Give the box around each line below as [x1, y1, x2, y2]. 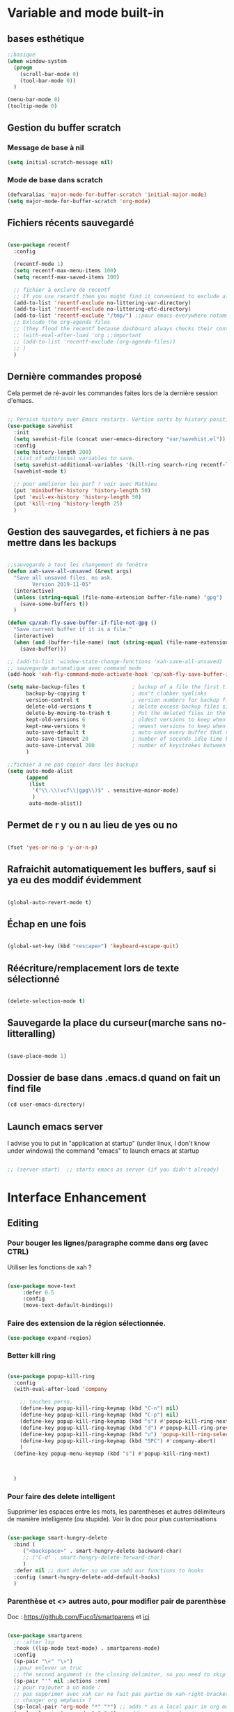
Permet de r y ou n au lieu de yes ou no [7, 819, 178, 832]
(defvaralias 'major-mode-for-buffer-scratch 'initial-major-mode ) [7, 191, 208, 198]
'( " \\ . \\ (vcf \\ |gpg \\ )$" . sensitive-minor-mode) [32, 787, 179, 794]
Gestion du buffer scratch [7, 122, 121, 134]
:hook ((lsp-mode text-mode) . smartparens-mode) [13, 1645, 160, 1652]
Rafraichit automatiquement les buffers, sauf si [7, 864, 217, 876]
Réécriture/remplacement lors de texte [7, 962, 180, 974]
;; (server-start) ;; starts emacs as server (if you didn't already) [7, 1166, 219, 1173]
